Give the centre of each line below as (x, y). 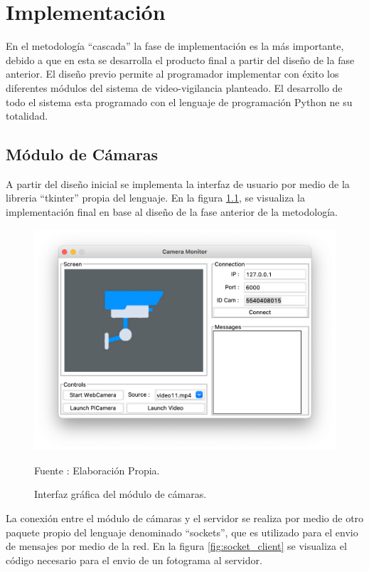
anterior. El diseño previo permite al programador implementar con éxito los (172, 74)
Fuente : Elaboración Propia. (97, 470)
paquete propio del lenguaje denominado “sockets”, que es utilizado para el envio (182, 532)
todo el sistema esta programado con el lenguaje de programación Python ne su (179, 102)
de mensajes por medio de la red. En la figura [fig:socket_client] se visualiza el (176, 546)
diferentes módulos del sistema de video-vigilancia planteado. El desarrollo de (174, 87)
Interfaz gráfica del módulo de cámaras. (121, 494)
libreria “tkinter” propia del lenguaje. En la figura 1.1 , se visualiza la (156, 198)
